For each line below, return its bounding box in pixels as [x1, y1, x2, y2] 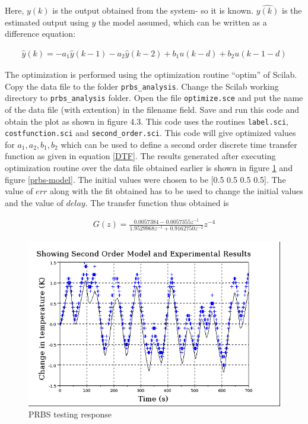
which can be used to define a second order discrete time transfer [61, 138, 297, 150]
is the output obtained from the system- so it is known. [52, 4, 254, 17]
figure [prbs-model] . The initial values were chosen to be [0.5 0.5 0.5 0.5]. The [5, 173, 286, 185]
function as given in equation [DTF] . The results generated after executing [5, 150, 276, 162]
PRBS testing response [28, 408, 112, 420]
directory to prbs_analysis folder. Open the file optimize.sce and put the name [5, 91, 303, 104]
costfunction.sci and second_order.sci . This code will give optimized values [5, 126, 296, 139]
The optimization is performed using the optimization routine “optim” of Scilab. [5, 68, 297, 81]
